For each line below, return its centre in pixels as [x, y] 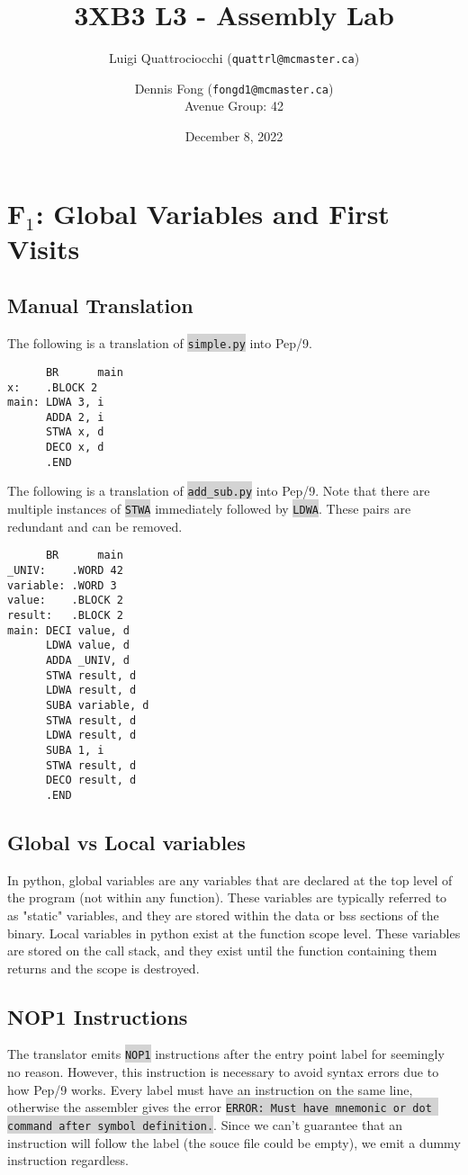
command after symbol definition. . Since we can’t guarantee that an [205, 1124]
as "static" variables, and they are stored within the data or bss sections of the [223, 915]
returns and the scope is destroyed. [103, 968]
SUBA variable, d [97, 705]
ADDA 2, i [75, 417]
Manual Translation [100, 305]
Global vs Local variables [126, 842]
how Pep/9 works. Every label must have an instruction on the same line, [210, 1089]
